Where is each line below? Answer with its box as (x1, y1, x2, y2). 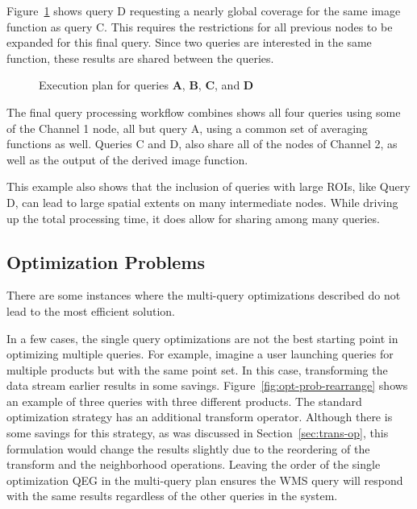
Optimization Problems (6, 249, 205, 274)
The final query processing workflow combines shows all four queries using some (6, 103, 401, 120)
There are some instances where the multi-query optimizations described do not (6, 287, 401, 304)
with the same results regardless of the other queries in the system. (6, 487, 338, 504)
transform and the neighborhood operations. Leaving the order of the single (6, 456, 381, 473)
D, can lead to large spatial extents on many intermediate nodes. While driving (6, 193, 398, 210)
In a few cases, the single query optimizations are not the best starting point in (6, 329, 398, 346)
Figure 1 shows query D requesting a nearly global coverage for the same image (6, 2, 401, 19)
